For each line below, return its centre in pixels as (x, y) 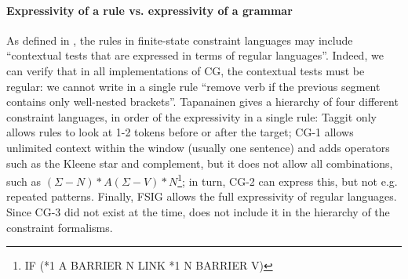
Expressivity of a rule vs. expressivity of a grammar (149, 10)
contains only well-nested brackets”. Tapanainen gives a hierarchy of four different (202, 101)
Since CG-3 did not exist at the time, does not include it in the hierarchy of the (198, 211)
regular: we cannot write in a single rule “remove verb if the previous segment (193, 86)
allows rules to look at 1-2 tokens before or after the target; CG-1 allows (180, 132)
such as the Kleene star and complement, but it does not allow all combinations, (200, 163)
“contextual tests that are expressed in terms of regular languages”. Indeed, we (195, 55)
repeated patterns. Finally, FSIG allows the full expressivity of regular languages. (202, 196)
